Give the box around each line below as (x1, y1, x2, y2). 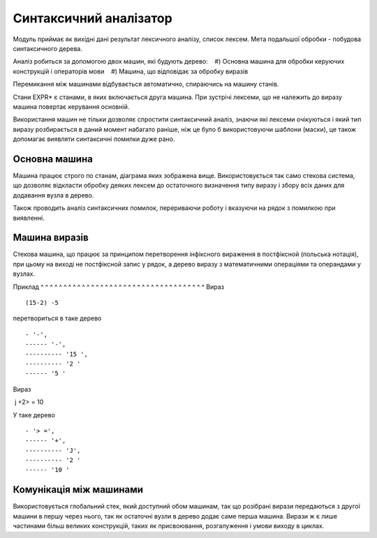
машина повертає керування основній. (13, 102, 130, 111)
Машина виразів (13, 232, 89, 244)
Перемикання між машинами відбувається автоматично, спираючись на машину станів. (13, 80, 279, 89)
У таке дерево (13, 410, 56, 419)
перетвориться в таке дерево (13, 314, 102, 322)
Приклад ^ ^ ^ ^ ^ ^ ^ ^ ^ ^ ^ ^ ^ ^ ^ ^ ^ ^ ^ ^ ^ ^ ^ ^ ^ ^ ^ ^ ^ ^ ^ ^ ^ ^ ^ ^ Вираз (13, 283, 225, 291)
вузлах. (13, 269, 36, 278)
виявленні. (13, 214, 45, 222)
